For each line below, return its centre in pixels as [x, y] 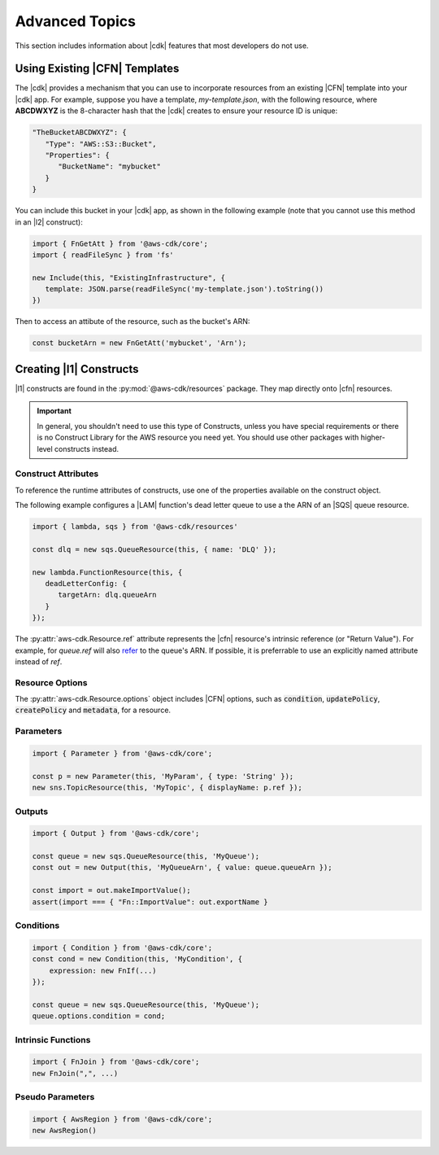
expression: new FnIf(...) [103, 970]
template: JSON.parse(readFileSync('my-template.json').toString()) [185, 289]
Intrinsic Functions [53, 1039]
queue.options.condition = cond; [99, 1016]
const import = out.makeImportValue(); [111, 890]
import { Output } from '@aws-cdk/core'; [116, 833]
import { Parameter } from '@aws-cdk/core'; [122, 753]
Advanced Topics [75, 21]
